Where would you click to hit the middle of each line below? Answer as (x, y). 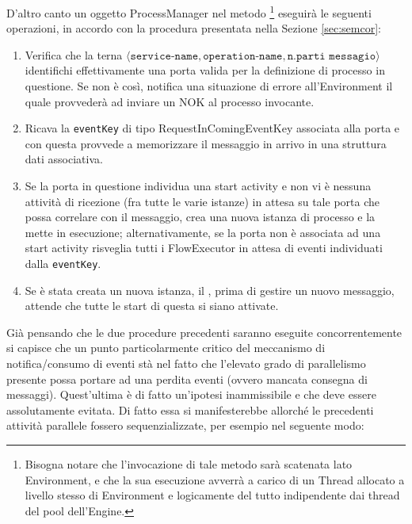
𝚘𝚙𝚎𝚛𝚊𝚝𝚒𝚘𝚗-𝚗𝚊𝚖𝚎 (243, 56)
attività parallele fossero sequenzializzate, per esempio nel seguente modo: (185, 425)
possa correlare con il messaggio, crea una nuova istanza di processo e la (200, 217)
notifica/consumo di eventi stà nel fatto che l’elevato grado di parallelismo (186, 363)
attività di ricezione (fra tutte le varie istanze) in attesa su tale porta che (202, 201)
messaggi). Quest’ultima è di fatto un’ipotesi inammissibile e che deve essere (191, 394)
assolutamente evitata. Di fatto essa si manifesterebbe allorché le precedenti (190, 409)
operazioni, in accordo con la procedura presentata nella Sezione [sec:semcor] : (194, 28)
